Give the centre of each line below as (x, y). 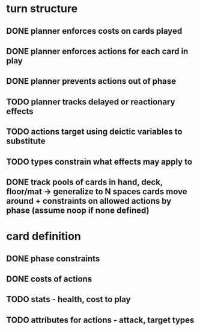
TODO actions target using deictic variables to (94, 132)
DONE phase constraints (53, 258)
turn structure (42, 9)
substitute (26, 141)
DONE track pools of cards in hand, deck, (85, 182)
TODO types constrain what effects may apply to (99, 162)
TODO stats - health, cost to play (68, 299)
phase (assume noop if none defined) (78, 210)
